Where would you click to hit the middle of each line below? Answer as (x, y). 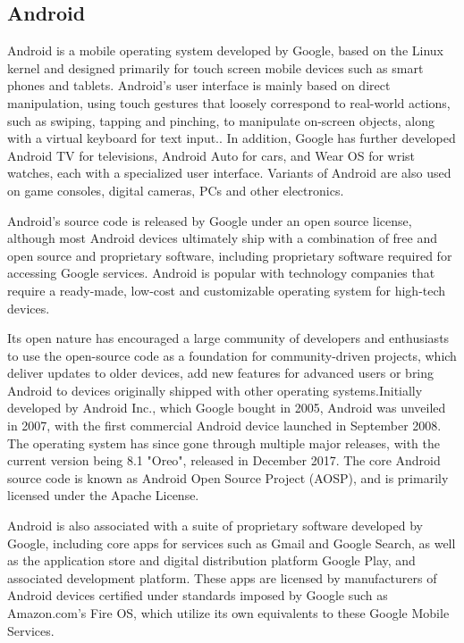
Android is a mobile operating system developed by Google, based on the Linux (225, 50)
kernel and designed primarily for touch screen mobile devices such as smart (215, 67)
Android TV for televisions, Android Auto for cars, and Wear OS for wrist (211, 155)
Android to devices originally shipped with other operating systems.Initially (215, 390)
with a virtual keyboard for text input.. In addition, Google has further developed (232, 138)
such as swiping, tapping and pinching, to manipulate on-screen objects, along (221, 120)
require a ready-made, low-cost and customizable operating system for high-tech (227, 290)
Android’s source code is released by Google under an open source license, (210, 220)
